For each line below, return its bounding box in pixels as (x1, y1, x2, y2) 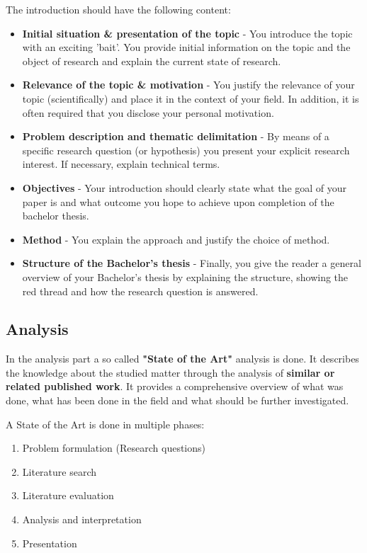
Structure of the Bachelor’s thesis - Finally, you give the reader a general (22, 256, 361, 270)
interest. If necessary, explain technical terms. (22, 156, 220, 171)
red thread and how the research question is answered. (22, 283, 259, 298)
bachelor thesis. (22, 208, 89, 223)
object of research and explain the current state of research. (22, 53, 281, 68)
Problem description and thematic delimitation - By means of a (22, 129, 329, 144)
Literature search (22, 464, 97, 479)
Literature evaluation (22, 488, 114, 503)
